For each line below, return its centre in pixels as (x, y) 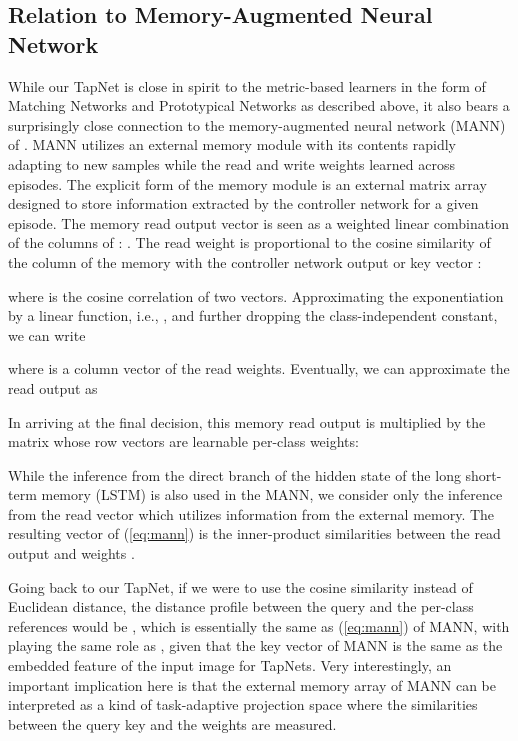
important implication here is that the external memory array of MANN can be (252, 684)
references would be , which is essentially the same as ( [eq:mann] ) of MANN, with (259, 625)
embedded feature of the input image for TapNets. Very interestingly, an (230, 665)
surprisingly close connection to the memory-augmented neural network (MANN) (257, 124)
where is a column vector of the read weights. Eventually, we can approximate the (259, 368)
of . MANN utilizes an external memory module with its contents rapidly (232, 144)
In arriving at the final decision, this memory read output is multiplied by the (247, 421)
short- (483, 474)
